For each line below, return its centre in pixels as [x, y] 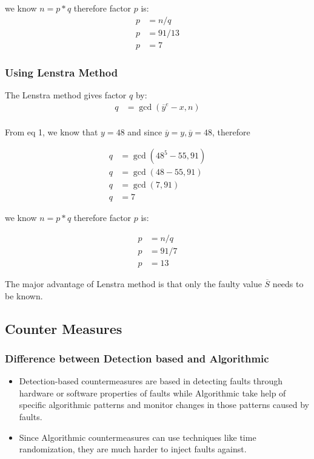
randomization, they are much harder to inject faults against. [133, 449]
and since [145, 131]
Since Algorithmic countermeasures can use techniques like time [138, 437]
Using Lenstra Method [62, 72]
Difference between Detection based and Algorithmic [137, 358]
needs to [288, 283]
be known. [24, 295]
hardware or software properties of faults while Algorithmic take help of [152, 393]
